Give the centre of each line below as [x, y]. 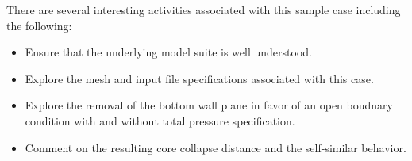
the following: [39, 25]
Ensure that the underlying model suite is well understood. [168, 52]
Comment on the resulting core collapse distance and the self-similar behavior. [216, 147]
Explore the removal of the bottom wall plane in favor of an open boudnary [209, 105]
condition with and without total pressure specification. [160, 120]
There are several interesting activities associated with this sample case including [204, 10]
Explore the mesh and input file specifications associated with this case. [199, 78]
